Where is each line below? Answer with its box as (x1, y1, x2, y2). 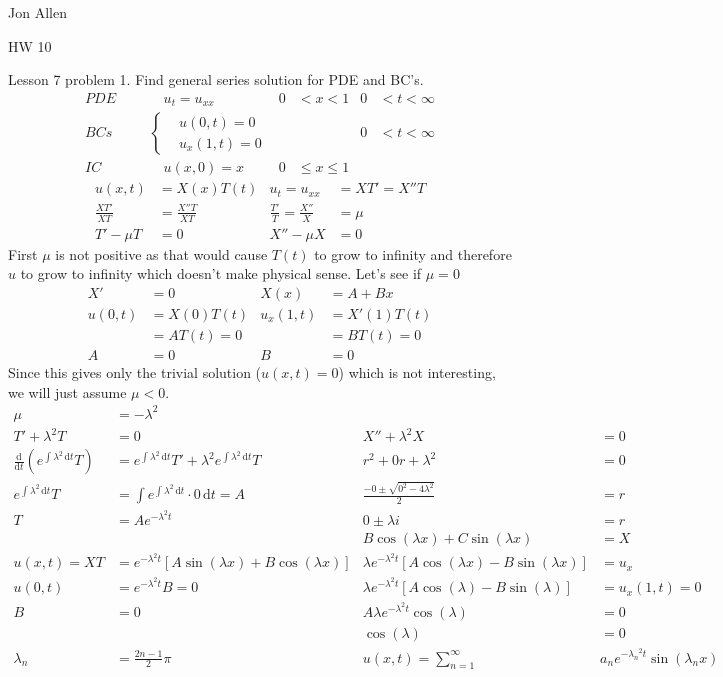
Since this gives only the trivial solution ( (8, 362, 262, 383)
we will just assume (8, 381, 127, 402)
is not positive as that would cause (55, 243, 268, 264)
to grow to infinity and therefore (314, 243, 512, 264)
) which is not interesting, (338, 362, 496, 383)
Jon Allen (8, 2, 67, 22)
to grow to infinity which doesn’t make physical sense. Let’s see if (20, 263, 422, 284)
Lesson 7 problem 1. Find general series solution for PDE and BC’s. (8, 69, 424, 90)
